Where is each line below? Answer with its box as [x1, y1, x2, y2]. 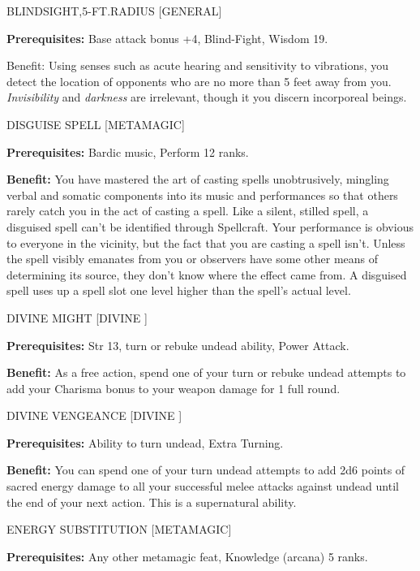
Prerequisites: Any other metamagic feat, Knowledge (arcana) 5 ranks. [6, 547, 368, 565]
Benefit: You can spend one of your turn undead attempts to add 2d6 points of [6, 461, 405, 478]
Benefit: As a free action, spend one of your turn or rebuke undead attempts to [6, 364, 406, 381]
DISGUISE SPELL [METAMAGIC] [6, 115, 185, 132]
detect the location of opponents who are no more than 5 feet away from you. [6, 72, 392, 89]
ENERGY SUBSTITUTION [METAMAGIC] [6, 521, 232, 538]
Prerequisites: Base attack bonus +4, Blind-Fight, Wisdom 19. [6, 29, 328, 46]
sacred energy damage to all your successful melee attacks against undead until [6, 478, 399, 495]
